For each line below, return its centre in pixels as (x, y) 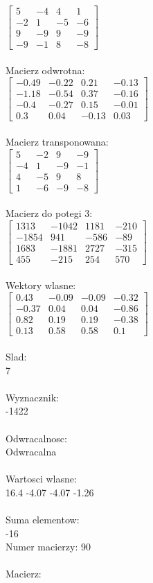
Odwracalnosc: (36, 438)
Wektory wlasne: (41, 285)
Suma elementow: (43, 520)
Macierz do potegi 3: (49, 213)
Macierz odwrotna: (45, 70)
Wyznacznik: (33, 397)
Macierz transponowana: (57, 142)
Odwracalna (31, 452)
